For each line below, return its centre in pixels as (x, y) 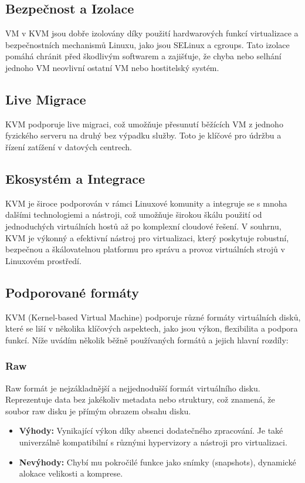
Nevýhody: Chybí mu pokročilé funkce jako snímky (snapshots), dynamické (157, 462)
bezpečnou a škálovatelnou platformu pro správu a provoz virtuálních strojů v (145, 249)
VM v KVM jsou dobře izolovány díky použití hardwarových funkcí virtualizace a (152, 33)
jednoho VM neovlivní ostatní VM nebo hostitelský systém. (112, 67)
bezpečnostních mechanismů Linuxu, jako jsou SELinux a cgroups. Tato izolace (148, 44)
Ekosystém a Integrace (75, 178)
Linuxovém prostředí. (43, 260)
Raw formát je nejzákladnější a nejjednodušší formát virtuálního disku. (133, 388)
